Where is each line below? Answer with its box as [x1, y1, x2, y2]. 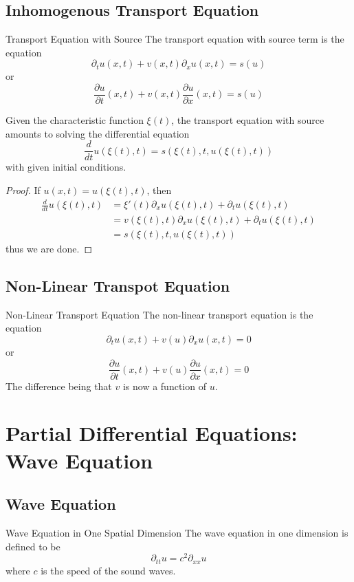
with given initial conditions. [5, 160, 126, 174]
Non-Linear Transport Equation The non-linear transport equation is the [5, 307, 313, 321]
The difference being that [5, 378, 112, 393]
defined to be [5, 539, 60, 553]
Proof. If [5, 182, 41, 197]
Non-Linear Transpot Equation [5, 274, 230, 296]
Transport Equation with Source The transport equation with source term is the [5, 32, 344, 46]
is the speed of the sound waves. [41, 563, 176, 577]
